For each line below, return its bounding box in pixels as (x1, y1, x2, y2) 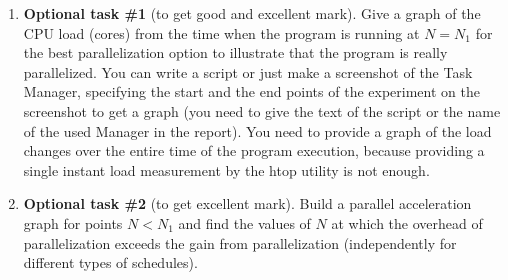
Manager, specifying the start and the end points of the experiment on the (23, 81, 480, 102)
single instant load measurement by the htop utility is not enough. (23, 159, 430, 180)
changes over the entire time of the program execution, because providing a (23, 140, 485, 161)
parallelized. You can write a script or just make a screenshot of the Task (23, 61, 473, 82)
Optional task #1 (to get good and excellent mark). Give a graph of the (23, 3, 481, 23)
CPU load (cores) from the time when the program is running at (23, 22, 420, 43)
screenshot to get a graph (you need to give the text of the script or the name (23, 100, 501, 121)
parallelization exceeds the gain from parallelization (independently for (23, 232, 457, 253)
